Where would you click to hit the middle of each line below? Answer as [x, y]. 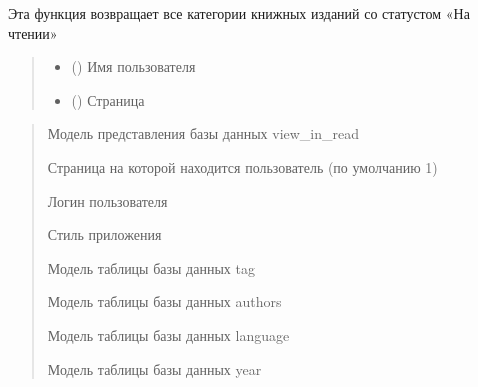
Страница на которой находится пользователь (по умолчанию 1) [242, 166]
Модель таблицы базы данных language [168, 334]
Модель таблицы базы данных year [154, 368]
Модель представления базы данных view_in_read [203, 133]
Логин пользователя [107, 200]
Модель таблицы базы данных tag [151, 267]
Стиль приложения [104, 234]
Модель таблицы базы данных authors [164, 301]
